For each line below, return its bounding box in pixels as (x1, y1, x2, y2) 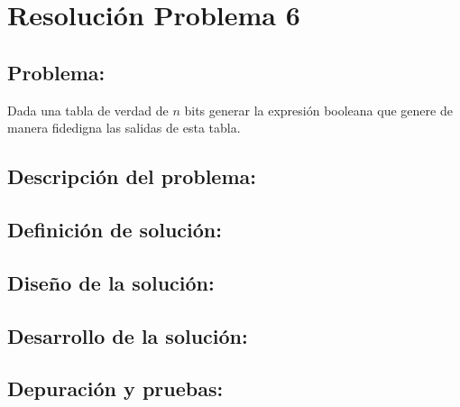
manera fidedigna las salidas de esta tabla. (7, 118, 241, 137)
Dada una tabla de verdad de (7, 100, 169, 119)
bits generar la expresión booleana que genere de (184, 100, 453, 119)
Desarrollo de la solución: (7, 321, 248, 349)
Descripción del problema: (7, 162, 256, 190)
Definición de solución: (7, 215, 222, 243)
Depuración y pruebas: (7, 375, 224, 402)
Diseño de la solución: (7, 268, 215, 296)
